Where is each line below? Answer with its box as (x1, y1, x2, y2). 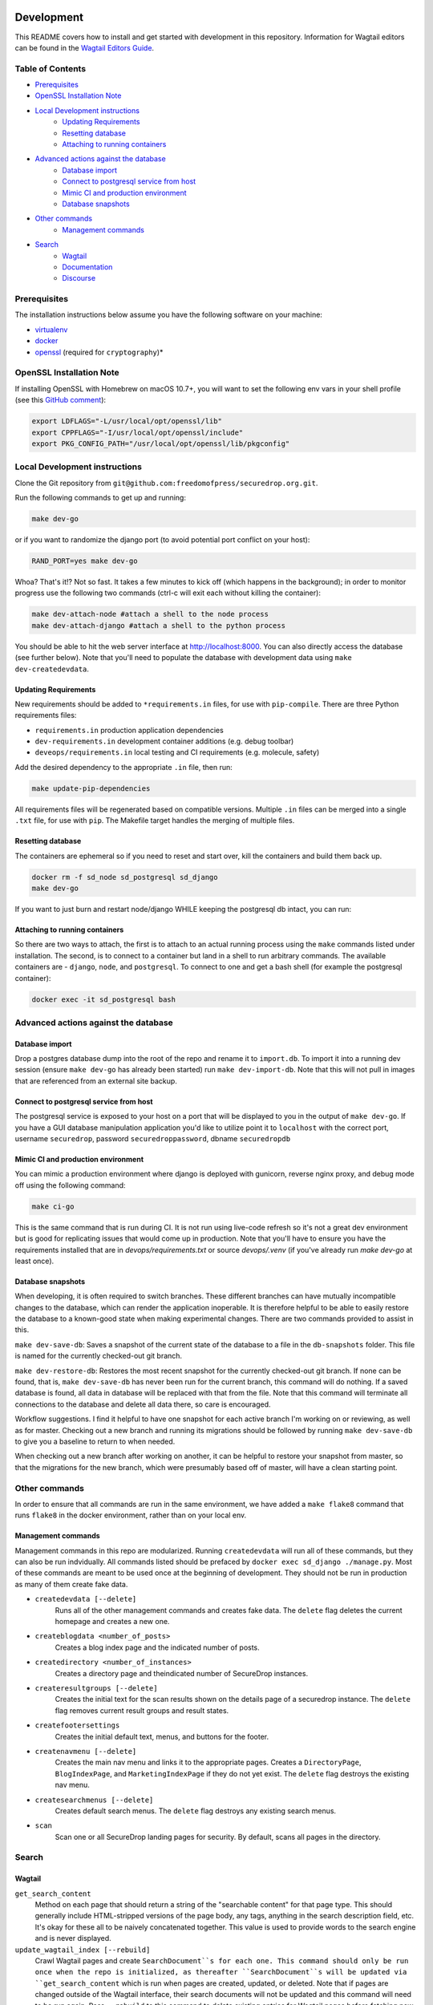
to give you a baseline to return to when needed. (14, 1436, 176, 1446)
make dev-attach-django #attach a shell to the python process (31, 621, 286, 630)
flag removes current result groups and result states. (55, 1705, 229, 1715)
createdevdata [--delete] (34, 1594, 137, 1604)
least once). (14, 1256, 55, 1266)
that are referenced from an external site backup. (14, 1075, 178, 1086)
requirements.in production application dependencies (34, 725, 224, 735)
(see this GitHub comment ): (14, 395, 107, 405)
